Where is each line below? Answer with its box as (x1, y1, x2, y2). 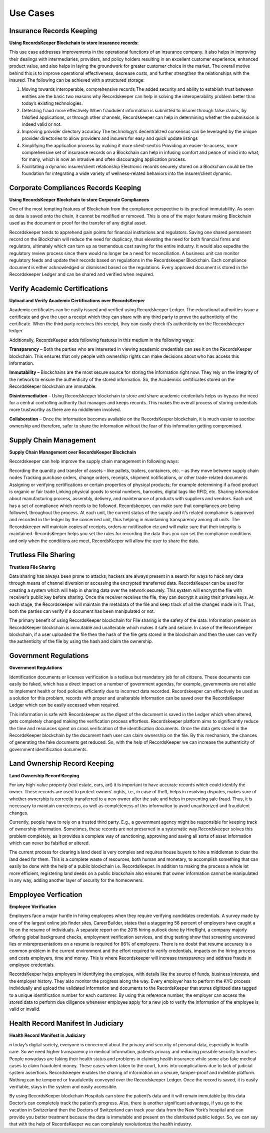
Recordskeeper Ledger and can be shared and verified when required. (9, 271, 154, 277)
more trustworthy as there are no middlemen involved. (9, 406, 121, 413)
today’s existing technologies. (21, 100, 83, 106)
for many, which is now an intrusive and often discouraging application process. (21, 156, 186, 162)
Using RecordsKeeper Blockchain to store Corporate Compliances (9, 197, 149, 202)
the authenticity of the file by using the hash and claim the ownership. (9, 638, 153, 644)
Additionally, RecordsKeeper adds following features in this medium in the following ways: (9, 337, 194, 343)
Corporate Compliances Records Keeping (9, 183, 141, 192)
